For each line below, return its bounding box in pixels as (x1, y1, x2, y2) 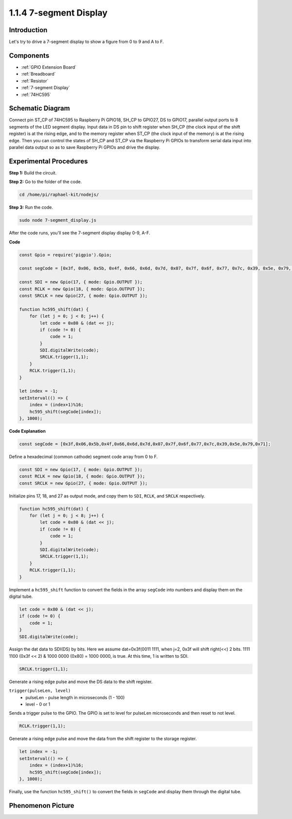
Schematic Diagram (9, 104, 70, 113)
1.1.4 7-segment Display (9, 7, 108, 18)
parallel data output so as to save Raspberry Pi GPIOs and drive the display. (9, 144, 161, 150)
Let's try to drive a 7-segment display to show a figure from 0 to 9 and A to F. (9, 39, 164, 45)
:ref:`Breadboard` (21, 71, 56, 77)
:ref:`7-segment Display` (21, 85, 70, 91)
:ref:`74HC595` (21, 92, 51, 97)
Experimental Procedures (9, 157, 88, 165)
